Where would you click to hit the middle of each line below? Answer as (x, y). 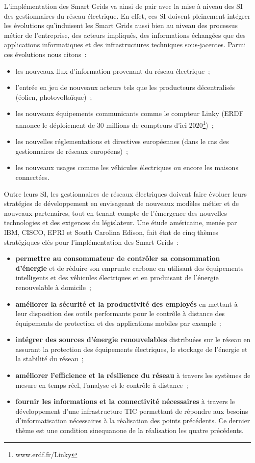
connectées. (32, 177)
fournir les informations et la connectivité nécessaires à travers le (125, 401)
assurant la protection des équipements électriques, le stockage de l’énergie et (131, 349)
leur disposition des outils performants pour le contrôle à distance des (120, 313)
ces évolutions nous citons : (45, 54)
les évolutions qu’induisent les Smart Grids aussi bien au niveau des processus (121, 25)
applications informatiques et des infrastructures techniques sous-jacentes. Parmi (125, 44)
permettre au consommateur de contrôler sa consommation (118, 258)
